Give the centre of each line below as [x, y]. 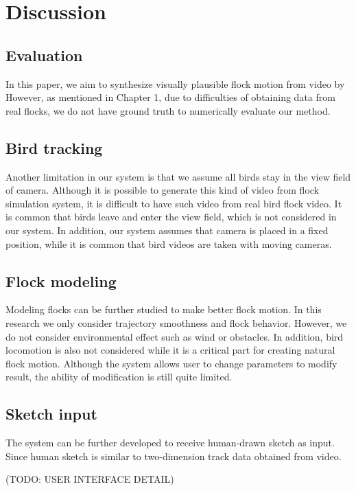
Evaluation [44, 55]
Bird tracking [54, 147]
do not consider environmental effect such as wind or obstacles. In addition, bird [175, 336]
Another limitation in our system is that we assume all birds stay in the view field [178, 176]
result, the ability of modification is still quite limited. [119, 377]
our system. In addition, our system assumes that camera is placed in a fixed [167, 230]
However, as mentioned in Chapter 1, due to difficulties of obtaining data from [170, 97]
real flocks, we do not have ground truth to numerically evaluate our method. [168, 110]
